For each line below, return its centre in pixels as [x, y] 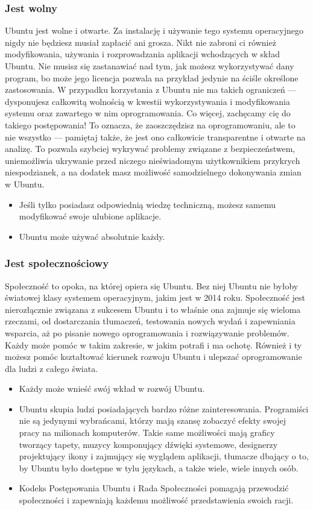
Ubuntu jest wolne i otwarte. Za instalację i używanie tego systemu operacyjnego [154, 30]
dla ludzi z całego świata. [52, 368]
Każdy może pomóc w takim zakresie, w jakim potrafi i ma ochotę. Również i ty [153, 345]
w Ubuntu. [25, 184]
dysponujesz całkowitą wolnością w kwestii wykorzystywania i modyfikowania [147, 101]
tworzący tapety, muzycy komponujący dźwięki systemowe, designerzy [148, 444]
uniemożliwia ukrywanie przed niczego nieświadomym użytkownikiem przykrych [153, 160]
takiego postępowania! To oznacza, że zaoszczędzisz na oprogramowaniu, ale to [150, 124]
